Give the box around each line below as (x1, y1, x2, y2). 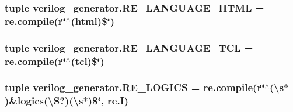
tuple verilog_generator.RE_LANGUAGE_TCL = (5, 40, 253, 55)
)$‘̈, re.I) (88, 93, 129, 108)
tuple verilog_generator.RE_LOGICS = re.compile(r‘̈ (5, 80, 265, 95)
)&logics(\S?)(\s (5, 93, 83, 108)
